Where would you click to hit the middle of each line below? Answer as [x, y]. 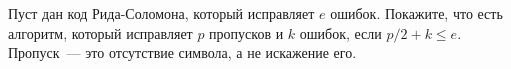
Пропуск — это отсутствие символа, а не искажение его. [182, 52]
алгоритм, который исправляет [100, 32]
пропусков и [246, 32]
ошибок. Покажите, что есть [416, 13]
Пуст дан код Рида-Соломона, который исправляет [161, 13]
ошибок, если [340, 32]
